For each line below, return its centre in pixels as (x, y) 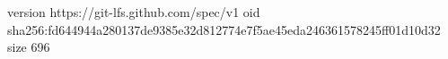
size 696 (29, 47)
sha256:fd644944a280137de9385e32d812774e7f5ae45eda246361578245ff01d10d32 (224, 29)
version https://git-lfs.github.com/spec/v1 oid (134, 12)
